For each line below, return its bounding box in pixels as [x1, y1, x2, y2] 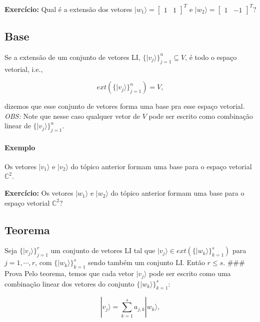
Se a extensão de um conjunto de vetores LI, [4, 51, 140, 62]
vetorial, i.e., [4, 63, 43, 74]
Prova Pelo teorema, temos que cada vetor [4, 268, 134, 279]
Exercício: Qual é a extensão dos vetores [4, 3, 132, 14]
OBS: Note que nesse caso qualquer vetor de [4, 110, 140, 121]
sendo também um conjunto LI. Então [88, 257, 205, 268]
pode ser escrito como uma [149, 268, 231, 279]
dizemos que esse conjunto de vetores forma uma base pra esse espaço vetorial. [4, 101, 245, 111]
